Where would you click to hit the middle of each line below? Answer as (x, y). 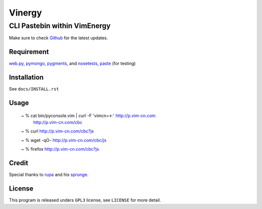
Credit (19, 163)
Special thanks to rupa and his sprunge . (49, 174)
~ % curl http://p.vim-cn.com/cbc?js (57, 131)
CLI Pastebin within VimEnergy (60, 26)
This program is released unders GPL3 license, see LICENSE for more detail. (85, 200)
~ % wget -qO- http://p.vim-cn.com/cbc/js (64, 140)
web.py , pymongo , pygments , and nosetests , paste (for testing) (72, 64)
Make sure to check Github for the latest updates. (58, 38)
